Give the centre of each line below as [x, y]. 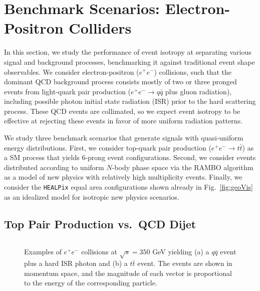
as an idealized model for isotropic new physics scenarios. [92, 196]
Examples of [43, 252]
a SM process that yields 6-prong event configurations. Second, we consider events [130, 157]
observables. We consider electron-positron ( [72, 71]
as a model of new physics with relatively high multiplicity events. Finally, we [123, 177]
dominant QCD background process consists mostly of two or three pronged [120, 82]
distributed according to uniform [54, 167]
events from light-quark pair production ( [68, 91]
